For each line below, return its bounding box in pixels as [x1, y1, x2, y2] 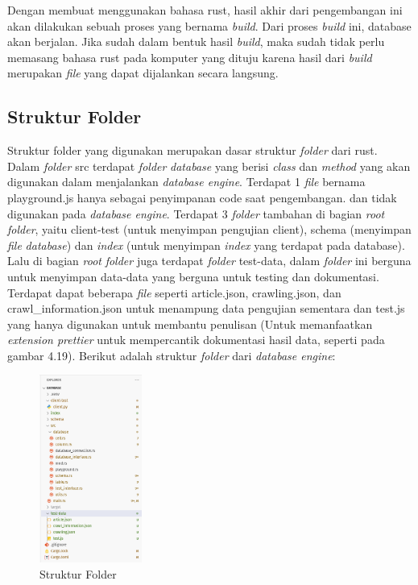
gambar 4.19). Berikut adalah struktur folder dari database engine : [7, 346, 336, 363]
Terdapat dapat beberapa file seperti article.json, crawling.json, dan [7, 284, 341, 301]
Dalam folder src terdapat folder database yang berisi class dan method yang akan [7, 157, 411, 174]
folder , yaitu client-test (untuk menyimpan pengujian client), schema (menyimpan [7, 221, 412, 238]
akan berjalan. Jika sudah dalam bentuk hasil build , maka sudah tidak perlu [7, 33, 385, 50]
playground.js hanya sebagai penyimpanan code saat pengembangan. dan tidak [7, 189, 397, 205]
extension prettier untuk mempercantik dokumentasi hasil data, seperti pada [7, 331, 385, 348]
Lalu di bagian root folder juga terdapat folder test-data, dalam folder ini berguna [7, 252, 412, 269]
